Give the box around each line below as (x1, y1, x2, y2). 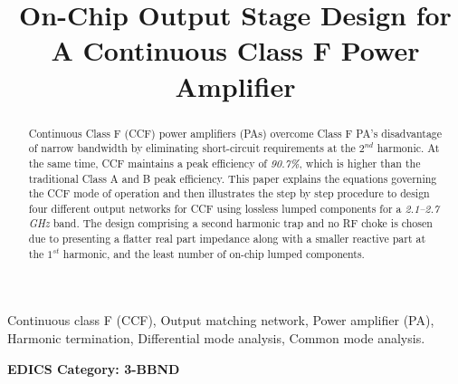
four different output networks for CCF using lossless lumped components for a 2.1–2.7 (28, 200, 440, 216)
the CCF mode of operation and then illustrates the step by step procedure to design (28, 186, 430, 201)
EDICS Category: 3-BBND (7, 359, 180, 378)
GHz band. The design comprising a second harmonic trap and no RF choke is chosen (28, 216, 433, 231)
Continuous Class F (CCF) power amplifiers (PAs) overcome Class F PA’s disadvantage (28, 125, 443, 140)
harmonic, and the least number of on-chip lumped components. (62, 245, 365, 261)
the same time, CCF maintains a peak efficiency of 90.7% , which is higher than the (28, 155, 421, 170)
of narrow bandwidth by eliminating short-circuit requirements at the (28, 140, 356, 156)
